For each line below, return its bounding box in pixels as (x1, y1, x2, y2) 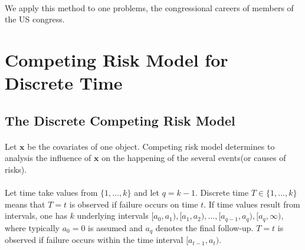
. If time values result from (204, 198, 300, 210)
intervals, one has (5, 209, 67, 222)
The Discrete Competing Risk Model (5, 111, 235, 129)
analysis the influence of (5, 152, 91, 164)
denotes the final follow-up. (155, 221, 254, 233)
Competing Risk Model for (5, 47, 228, 71)
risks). (5, 163, 27, 175)
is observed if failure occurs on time (69, 198, 198, 210)
